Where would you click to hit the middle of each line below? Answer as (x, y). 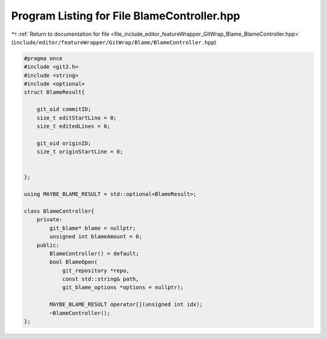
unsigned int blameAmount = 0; (96, 237)
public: (48, 245)
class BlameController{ (59, 211)
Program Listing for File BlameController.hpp (126, 16)
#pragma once (43, 58)
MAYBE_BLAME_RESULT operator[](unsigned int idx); (126, 304)
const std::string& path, (101, 279)
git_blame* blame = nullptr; (93, 228)
